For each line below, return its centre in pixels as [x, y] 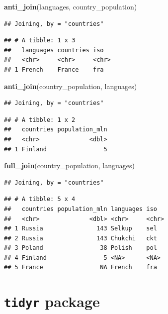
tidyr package [52, 301]
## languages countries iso [54, 50]
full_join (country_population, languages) [69, 165]
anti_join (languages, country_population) [71, 6]
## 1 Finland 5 [56, 149]
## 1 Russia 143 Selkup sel [81, 229]
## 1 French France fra [54, 69]
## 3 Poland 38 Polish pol [81, 248]
